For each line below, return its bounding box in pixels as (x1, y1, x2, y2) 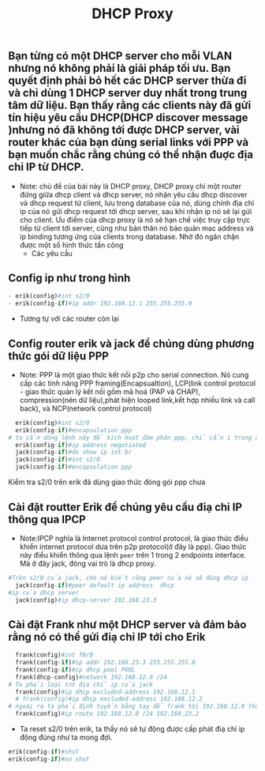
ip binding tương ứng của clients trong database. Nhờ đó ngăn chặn (19, 231, 240, 241)
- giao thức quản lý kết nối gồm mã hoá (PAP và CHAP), (19, 386, 201, 396)
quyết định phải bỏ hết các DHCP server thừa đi (8, 74, 247, 88)
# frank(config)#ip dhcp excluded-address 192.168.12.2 (15, 695, 203, 703)
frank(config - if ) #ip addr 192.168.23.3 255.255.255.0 (15, 659, 196, 667)
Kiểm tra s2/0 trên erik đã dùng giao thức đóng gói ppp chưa (8, 477, 206, 487)
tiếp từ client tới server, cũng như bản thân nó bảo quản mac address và (19, 223, 254, 233)
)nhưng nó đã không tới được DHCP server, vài (8, 123, 240, 137)
